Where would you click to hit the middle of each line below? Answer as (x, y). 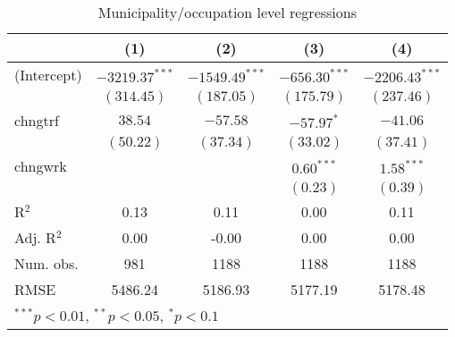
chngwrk (41, 166)
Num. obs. (46, 263)
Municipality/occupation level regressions (227, 12)
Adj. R (35, 237)
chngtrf (37, 120)
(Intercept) (48, 75)
